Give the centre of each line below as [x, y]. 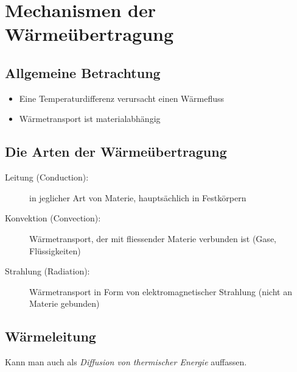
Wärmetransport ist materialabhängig [90, 119]
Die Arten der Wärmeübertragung [116, 152]
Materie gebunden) [65, 303]
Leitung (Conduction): [47, 177]
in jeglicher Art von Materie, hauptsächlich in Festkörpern [138, 197]
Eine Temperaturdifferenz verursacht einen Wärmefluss [122, 98]
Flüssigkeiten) [55, 250]
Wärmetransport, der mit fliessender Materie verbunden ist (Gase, [153, 238]
